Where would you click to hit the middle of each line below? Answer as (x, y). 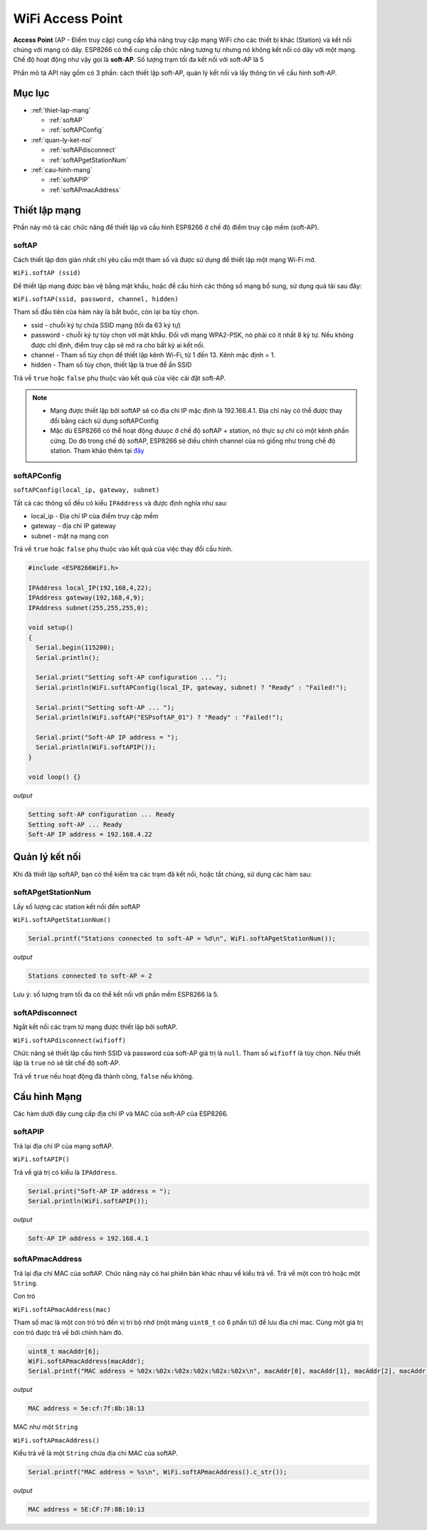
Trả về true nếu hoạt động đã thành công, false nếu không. (104, 1076)
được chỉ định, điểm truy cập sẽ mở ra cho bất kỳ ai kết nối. (118, 345)
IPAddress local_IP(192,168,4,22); (90, 588)
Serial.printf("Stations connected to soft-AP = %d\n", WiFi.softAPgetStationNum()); (182, 939)
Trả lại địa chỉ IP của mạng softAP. (63, 1146)
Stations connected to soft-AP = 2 (90, 976)
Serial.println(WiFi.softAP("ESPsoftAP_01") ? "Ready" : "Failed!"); (160, 717)
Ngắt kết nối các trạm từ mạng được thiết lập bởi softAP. (95, 1027)
